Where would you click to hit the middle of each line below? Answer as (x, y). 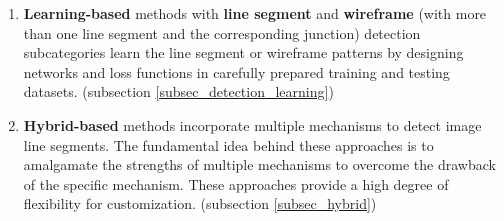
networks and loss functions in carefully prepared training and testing (236, 71)
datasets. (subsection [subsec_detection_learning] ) (178, 91)
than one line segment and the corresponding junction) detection (222, 32)
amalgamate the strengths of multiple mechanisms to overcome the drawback (259, 164)
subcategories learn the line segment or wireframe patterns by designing (243, 52)
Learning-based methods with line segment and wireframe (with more (255, 13)
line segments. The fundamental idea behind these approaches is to (228, 144)
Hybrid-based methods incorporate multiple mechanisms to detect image (252, 124)
